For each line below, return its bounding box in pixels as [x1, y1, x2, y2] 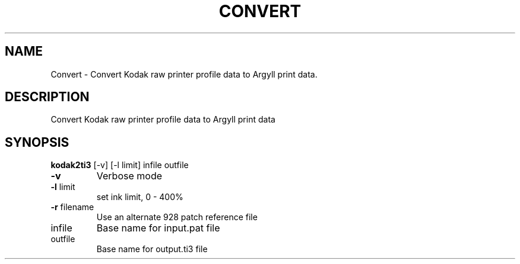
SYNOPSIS [5, 134, 69, 150]
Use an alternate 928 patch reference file [96, 212, 258, 223]
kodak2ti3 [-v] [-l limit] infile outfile [50, 160, 189, 170]
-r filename [50, 202, 94, 213]
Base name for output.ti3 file [96, 244, 208, 255]
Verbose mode [96, 170, 163, 182]
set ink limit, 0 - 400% [96, 192, 183, 202]
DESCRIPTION [5, 89, 90, 105]
